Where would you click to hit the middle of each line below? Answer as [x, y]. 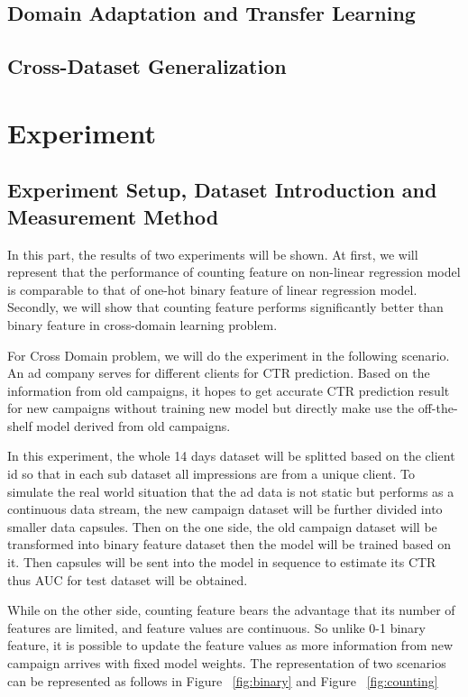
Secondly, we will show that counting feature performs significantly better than [225, 307]
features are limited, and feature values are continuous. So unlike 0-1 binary [217, 627]
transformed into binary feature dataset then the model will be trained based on [229, 544]
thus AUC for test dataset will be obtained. [128, 579]
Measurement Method [113, 216]
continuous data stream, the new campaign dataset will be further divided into [225, 509]
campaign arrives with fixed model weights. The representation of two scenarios [227, 663]
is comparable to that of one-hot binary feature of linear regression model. [212, 289]
